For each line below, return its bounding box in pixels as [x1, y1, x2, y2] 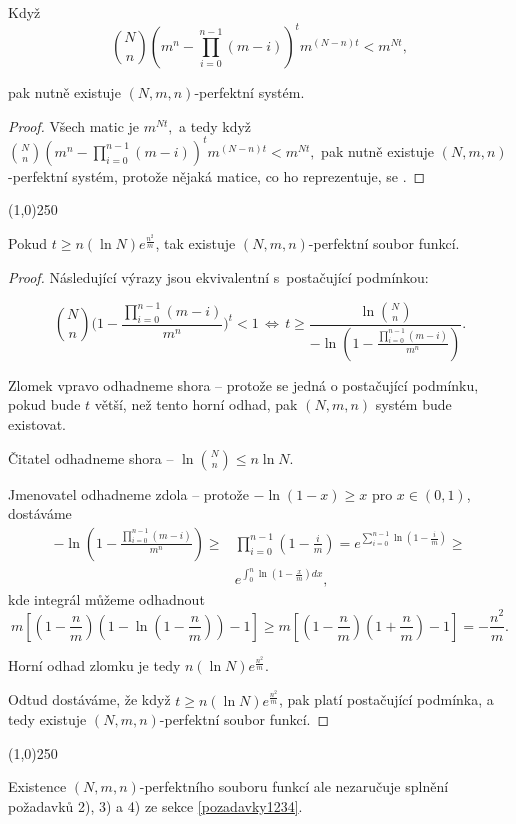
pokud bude [8, 394, 81, 415]
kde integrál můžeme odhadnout [8, 588, 205, 609]
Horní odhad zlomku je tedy [8, 655, 181, 676]
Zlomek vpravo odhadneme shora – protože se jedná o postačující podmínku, [8, 374, 479, 395]
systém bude [375, 394, 452, 415]
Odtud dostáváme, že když [8, 689, 171, 710]
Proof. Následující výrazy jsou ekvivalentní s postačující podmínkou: [8, 267, 429, 288]
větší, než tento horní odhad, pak [94, 394, 298, 415]
